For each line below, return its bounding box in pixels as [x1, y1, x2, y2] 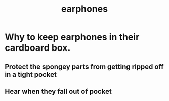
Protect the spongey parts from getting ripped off [5, 62, 164, 71]
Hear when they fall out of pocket [5, 87, 112, 96]
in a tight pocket [5, 70, 57, 79]
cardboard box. [5, 42, 71, 54]
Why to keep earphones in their [5, 31, 140, 43]
